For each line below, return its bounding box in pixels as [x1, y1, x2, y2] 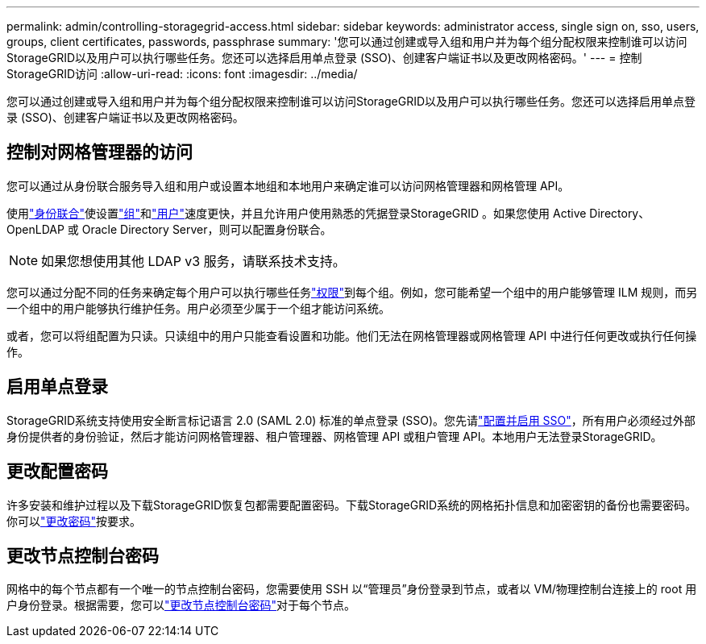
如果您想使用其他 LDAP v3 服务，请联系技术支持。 [41, 252, 346, 269]
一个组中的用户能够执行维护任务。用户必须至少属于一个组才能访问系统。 [6, 301, 390, 315]
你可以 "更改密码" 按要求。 [6, 513, 142, 528]
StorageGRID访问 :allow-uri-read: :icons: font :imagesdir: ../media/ [6, 67, 358, 81]
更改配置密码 [6, 461, 108, 482]
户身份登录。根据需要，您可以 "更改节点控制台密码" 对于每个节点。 [6, 598, 356, 613]
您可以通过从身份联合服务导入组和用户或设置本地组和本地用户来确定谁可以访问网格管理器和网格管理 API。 [6, 178, 570, 193]
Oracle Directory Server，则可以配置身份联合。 [81, 222, 332, 236]
